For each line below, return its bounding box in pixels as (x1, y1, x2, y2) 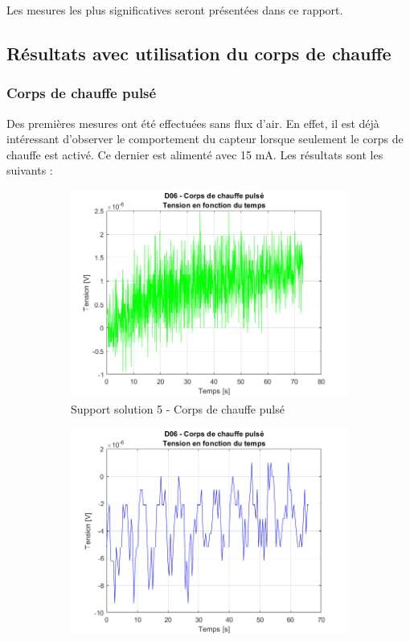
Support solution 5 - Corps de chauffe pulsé (71, 400, 285, 417)
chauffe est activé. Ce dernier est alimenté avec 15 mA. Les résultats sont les (6, 146, 383, 163)
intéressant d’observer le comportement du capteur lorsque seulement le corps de (6, 130, 404, 147)
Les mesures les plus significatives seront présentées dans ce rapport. (6, 2, 343, 18)
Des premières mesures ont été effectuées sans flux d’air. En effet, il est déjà (6, 114, 379, 131)
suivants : (6, 162, 53, 179)
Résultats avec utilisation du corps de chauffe (6, 40, 392, 65)
